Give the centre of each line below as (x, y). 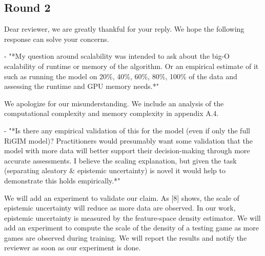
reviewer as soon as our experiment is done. (73, 248)
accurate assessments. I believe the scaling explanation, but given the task (120, 160)
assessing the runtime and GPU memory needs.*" (81, 86)
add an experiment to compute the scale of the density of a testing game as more (131, 228)
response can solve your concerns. (57, 39)
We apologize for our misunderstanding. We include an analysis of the (114, 103)
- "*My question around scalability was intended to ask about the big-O (117, 56)
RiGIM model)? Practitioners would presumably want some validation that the (129, 140)
